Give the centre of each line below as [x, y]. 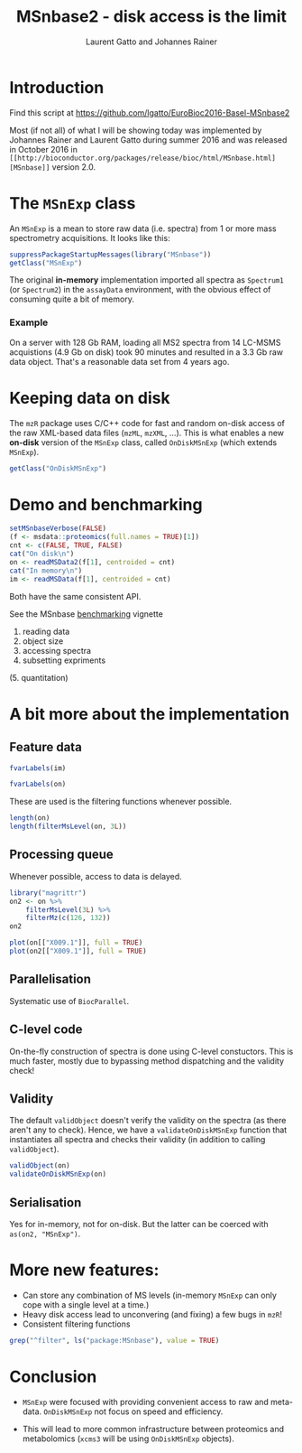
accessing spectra [57, 650]
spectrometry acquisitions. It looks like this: [90, 238]
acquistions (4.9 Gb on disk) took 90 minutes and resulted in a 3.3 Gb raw [146, 352]
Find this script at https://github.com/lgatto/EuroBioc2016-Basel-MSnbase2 [150, 112]
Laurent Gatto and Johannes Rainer [151, 42]
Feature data [46, 747]
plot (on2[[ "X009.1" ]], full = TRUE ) [78, 951]
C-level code [46, 1030]
